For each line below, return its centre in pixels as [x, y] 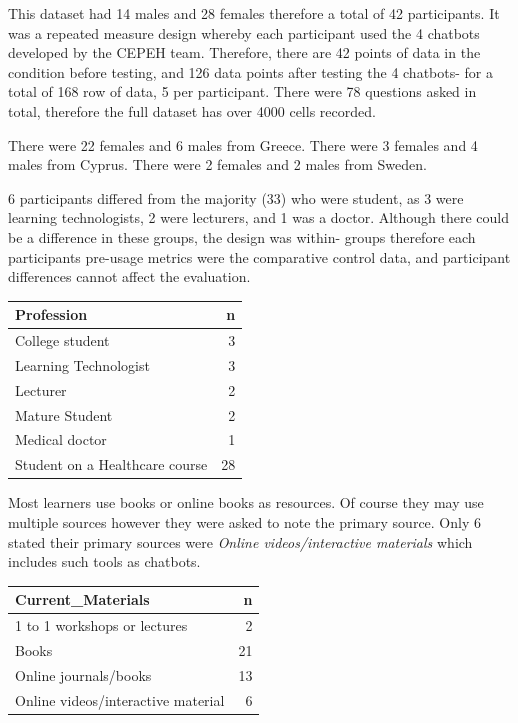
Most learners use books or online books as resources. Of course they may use [246, 502]
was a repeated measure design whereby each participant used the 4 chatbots [244, 32]
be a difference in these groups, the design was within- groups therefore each [242, 236]
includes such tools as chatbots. [104, 561]
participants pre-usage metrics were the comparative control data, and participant [259, 256]
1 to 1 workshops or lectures [101, 625]
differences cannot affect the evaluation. [129, 276]
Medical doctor [61, 439]
